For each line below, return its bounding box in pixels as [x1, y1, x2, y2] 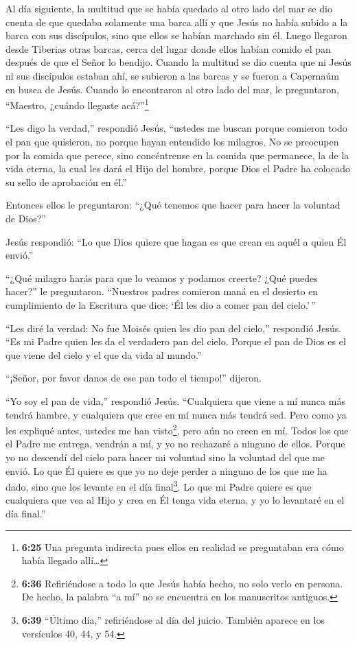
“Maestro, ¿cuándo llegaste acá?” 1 [5, 96, 149, 112]
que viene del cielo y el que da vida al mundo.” [5, 347, 202, 362]
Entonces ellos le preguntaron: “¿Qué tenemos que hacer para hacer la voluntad [5, 198, 341, 212]
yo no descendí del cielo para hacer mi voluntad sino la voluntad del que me [5, 449, 325, 464]
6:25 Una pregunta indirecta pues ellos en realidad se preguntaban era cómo [21, 539, 344, 554]
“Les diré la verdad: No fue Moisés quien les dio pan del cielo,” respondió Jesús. [5, 320, 342, 335]
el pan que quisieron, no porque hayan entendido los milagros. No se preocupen [5, 134, 339, 148]
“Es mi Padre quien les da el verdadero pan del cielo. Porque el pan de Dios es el [5, 334, 346, 349]
